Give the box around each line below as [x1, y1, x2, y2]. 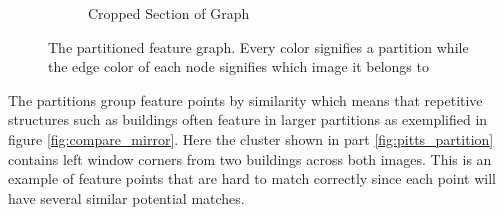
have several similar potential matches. [8, 187, 245, 208]
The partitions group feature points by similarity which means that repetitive [8, 89, 483, 110]
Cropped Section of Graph [88, 3, 250, 23]
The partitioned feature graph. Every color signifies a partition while [48, 36, 469, 57]
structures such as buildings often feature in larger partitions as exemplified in [8, 109, 488, 130]
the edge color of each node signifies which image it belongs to [48, 56, 429, 77]
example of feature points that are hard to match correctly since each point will [8, 168, 496, 189]
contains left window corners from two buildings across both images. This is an [8, 148, 492, 169]
